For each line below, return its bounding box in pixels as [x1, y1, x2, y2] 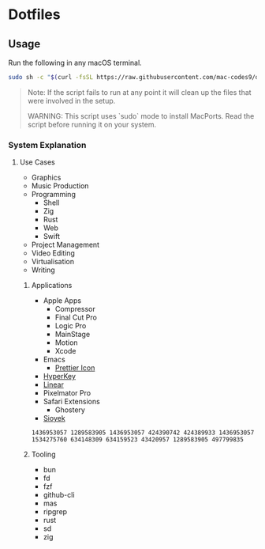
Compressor [54, 305, 96, 314]
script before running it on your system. [27, 119, 156, 129]
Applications [31, 281, 73, 290]
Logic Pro [54, 321, 87, 331]
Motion [54, 338, 78, 347]
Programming [31, 190, 77, 199]
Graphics [31, 172, 62, 183]
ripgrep [43, 507, 68, 517]
